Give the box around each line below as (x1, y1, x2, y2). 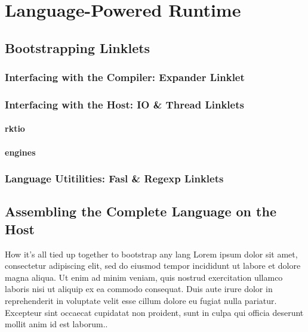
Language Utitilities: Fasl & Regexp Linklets (5, 171, 224, 186)
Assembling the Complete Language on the (5, 202, 276, 221)
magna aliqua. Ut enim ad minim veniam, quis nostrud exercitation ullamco (5, 271, 283, 283)
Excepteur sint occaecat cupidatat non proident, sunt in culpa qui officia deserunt (5, 306, 304, 318)
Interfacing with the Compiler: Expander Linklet (5, 70, 245, 85)
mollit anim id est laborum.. (5, 318, 108, 330)
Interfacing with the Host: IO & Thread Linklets (5, 97, 244, 111)
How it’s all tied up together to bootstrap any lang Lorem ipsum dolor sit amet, (5, 247, 298, 260)
